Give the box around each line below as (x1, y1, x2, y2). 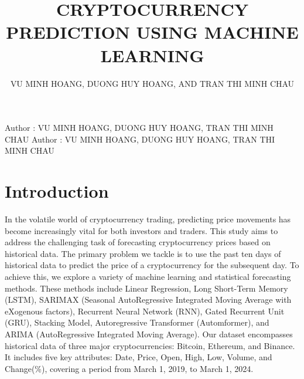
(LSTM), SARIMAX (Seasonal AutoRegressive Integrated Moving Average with (5, 293, 292, 306)
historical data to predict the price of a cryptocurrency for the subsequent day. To (5, 259, 299, 271)
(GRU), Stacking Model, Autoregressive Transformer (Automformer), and (5, 316, 269, 329)
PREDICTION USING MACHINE (6, 20, 299, 44)
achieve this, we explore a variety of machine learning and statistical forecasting (5, 270, 291, 282)
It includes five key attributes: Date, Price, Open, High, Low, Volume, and (5, 351, 272, 363)
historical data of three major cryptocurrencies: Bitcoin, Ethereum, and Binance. (5, 339, 295, 351)
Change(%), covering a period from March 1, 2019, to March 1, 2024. (5, 362, 254, 374)
